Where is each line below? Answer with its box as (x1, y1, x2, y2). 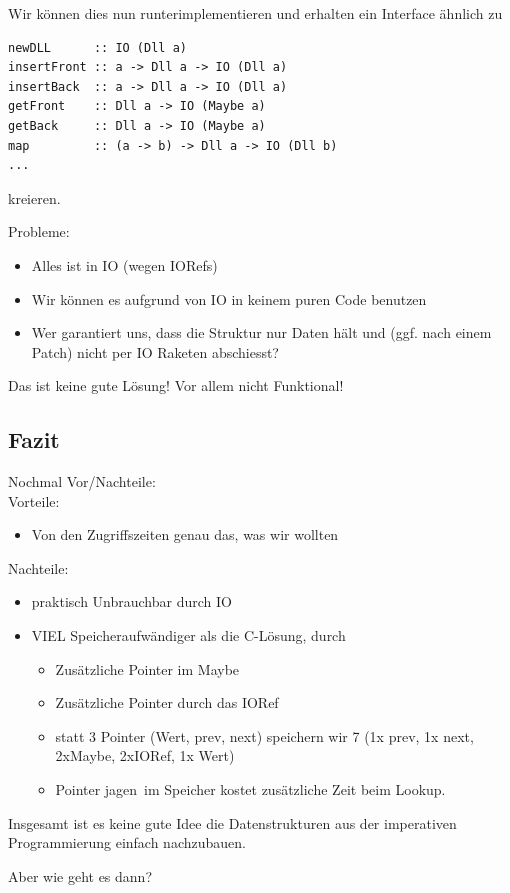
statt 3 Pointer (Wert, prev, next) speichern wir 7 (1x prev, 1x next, (55, 725, 474, 746)
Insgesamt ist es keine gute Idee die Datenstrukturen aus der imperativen (8, 812, 457, 833)
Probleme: (8, 221, 70, 242)
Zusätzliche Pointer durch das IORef (55, 692, 279, 713)
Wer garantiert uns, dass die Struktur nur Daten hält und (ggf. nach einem (31, 322, 492, 343)
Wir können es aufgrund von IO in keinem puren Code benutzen (31, 288, 427, 309)
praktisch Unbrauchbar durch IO (31, 591, 232, 612)
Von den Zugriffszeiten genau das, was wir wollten (31, 524, 339, 545)
